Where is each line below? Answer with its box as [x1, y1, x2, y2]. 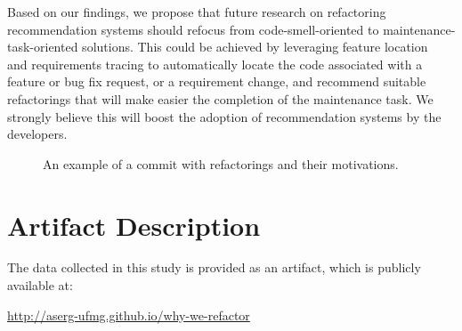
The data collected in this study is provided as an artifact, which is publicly [7, 258, 421, 277]
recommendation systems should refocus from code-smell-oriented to [7, 20, 379, 38]
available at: [7, 276, 73, 295]
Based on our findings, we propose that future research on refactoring [7, 3, 386, 20]
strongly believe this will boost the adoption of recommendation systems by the [7, 107, 442, 125]
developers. [7, 125, 68, 143]
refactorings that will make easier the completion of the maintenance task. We [7, 89, 434, 108]
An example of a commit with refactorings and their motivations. [43, 154, 399, 173]
